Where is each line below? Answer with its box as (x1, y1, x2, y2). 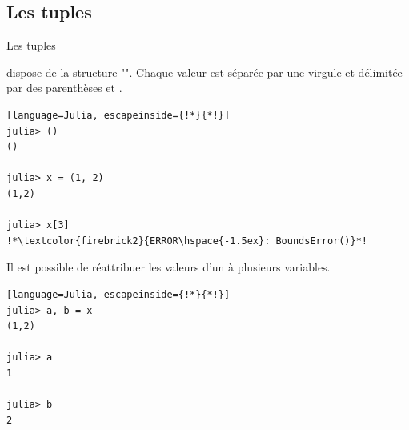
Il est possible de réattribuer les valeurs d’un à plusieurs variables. (6, 259, 331, 275)
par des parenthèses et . (6, 79, 122, 96)
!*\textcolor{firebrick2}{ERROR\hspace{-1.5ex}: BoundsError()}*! (6, 235, 368, 247)
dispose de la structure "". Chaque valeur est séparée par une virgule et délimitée (6, 63, 403, 80)
